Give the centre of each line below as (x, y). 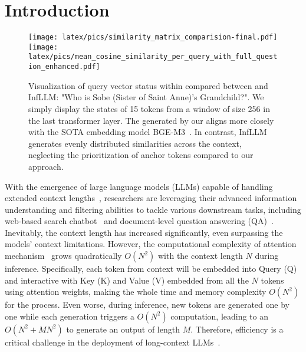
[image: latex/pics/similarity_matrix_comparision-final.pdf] (153, 37)
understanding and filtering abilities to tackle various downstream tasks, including (153, 209)
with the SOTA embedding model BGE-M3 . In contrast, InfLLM (148, 132)
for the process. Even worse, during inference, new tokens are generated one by (147, 305)
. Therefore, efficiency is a (237, 329)
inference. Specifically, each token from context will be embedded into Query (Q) (151, 269)
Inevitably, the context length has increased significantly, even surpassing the (144, 232)
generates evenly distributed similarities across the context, (135, 143)
